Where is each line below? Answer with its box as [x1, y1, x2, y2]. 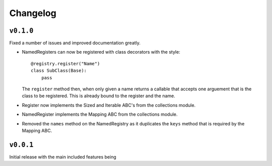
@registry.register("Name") [31, 61, 100, 66]
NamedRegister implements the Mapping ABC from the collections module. [22, 111, 178, 117]
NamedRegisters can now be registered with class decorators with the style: [22, 49, 181, 55]
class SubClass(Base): [31, 68, 87, 74]
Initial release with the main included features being [9, 153, 117, 160]
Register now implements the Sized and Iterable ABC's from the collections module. [22, 102, 196, 108]
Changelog [9, 8, 56, 19]
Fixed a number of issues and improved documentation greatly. [9, 40, 141, 46]
